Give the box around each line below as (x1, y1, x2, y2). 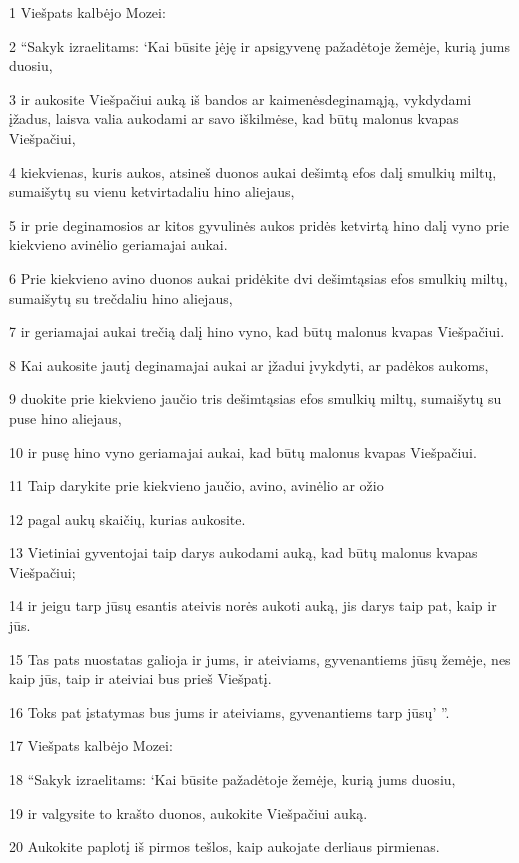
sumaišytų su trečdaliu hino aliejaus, (9, 287, 233, 308)
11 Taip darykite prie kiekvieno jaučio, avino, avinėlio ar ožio (9, 475, 384, 496)
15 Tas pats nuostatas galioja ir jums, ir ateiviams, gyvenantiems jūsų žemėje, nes (9, 648, 511, 669)
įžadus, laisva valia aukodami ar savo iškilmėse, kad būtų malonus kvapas (9, 108, 459, 129)
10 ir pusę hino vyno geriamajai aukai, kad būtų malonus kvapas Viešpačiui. (9, 441, 477, 462)
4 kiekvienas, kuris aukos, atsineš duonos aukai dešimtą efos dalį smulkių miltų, (9, 161, 497, 182)
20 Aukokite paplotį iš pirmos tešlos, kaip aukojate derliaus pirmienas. (9, 836, 440, 857)
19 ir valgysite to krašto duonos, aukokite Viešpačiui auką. (9, 802, 368, 823)
